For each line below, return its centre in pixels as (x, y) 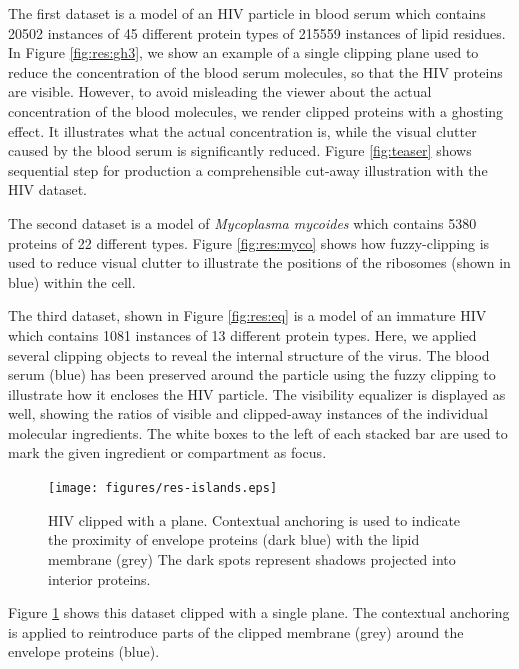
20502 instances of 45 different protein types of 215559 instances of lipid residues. (257, 32)
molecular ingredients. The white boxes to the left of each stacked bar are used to (258, 432)
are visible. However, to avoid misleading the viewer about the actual (220, 91)
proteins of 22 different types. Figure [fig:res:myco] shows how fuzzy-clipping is (249, 242)
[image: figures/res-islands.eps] (163, 488)
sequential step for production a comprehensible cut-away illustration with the (248, 169)
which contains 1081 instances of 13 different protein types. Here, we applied (242, 334)
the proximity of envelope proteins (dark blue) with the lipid (234, 539)
